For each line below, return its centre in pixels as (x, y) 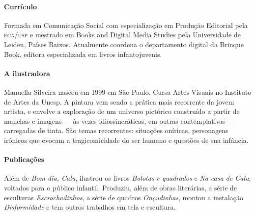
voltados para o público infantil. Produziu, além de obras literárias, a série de (121, 187)
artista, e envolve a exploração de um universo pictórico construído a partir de (122, 111)
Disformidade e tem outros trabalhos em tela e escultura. (90, 207)
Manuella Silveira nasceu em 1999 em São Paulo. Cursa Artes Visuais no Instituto (128, 92)
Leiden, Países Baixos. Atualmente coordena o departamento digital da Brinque (124, 44)
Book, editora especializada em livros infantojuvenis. (83, 54)
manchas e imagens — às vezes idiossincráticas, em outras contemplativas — (119, 121)
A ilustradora (27, 73)
